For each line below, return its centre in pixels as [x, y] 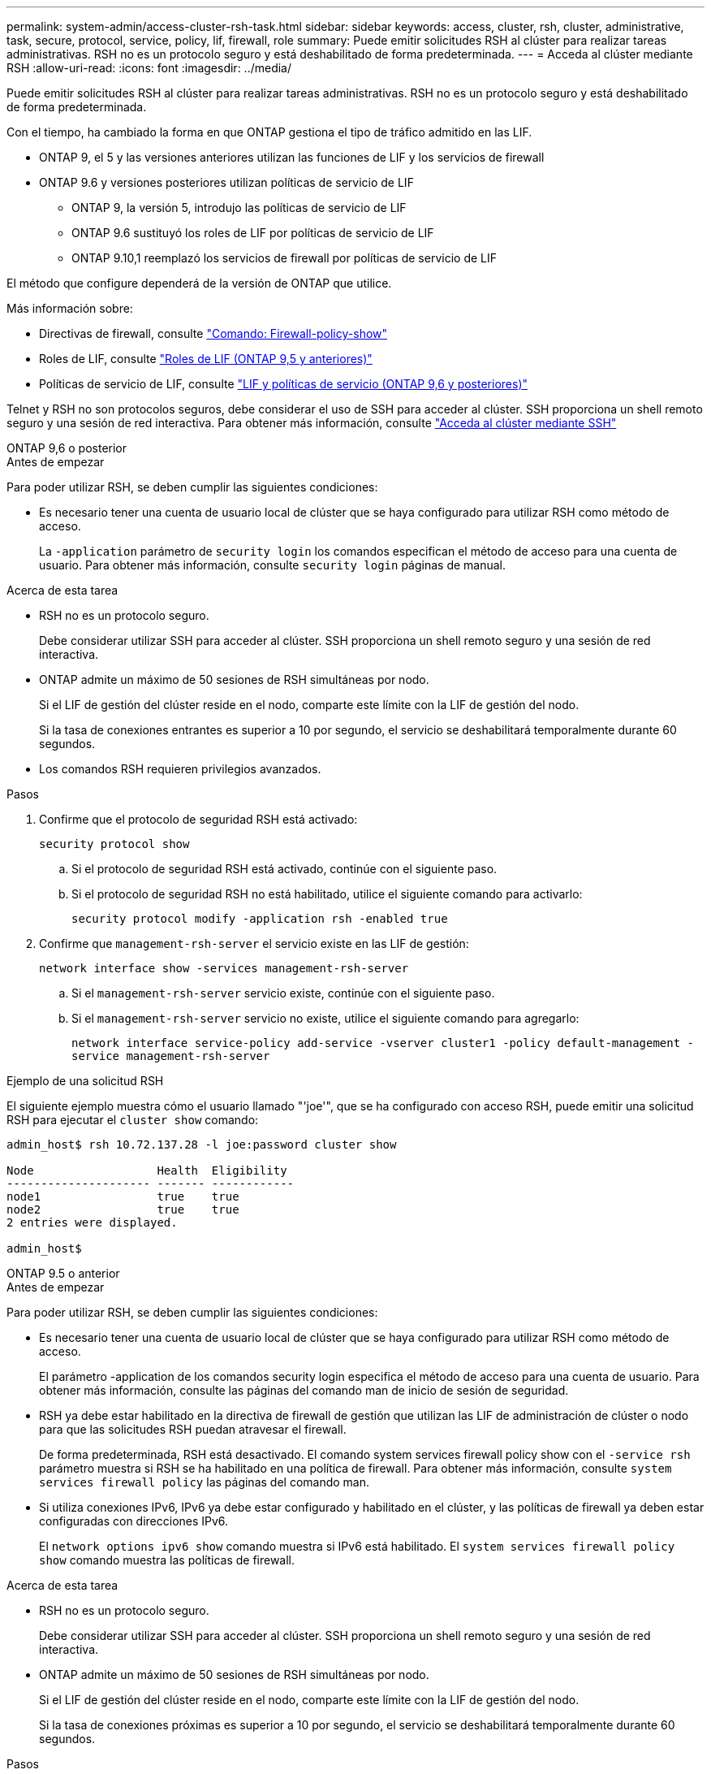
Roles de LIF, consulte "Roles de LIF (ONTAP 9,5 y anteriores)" [206, 359]
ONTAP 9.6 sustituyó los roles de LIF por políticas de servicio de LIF [253, 233]
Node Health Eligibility [147, 1170]
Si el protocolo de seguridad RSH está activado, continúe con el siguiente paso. [284, 869]
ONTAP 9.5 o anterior [63, 1273]
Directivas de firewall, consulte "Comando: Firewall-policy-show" [213, 333]
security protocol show [114, 844]
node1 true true [123, 1196]
